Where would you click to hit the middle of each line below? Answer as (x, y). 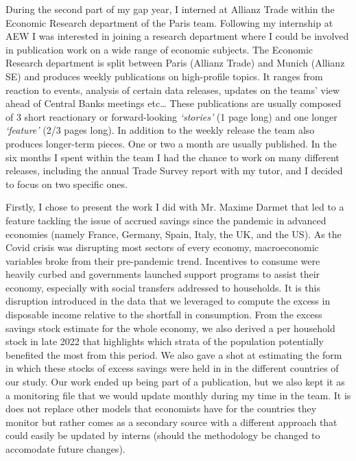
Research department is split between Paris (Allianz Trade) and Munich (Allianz (175, 63)
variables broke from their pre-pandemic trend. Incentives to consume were (163, 260)
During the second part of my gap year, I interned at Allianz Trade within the (170, 9)
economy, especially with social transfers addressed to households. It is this (163, 287)
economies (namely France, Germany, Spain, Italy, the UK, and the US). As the (174, 234)
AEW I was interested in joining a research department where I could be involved (177, 36)
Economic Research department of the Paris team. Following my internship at (169, 22)
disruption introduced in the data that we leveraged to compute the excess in (168, 301)
